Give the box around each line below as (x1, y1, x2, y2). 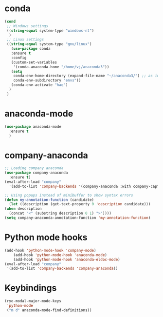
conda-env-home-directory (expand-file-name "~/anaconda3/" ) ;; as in (13, 74, 160, 79)
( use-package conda (11, 46, 51, 51)
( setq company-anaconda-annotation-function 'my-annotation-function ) (4, 216, 151, 220)
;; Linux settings (6, 37, 44, 42)
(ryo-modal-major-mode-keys (4, 298, 62, 304)
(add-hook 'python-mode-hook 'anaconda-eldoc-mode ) (13, 257, 120, 262)
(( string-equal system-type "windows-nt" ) (6, 28, 94, 33)
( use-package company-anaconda (4, 170, 68, 176)
